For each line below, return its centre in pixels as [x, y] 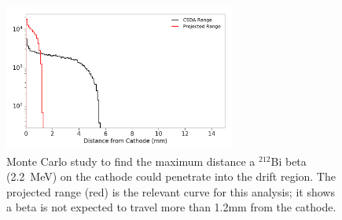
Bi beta [289, 161]
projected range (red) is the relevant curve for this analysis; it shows [171, 191]
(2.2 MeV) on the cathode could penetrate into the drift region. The [171, 176]
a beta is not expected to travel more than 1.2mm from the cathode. [171, 207]
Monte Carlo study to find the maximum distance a [131, 161]
